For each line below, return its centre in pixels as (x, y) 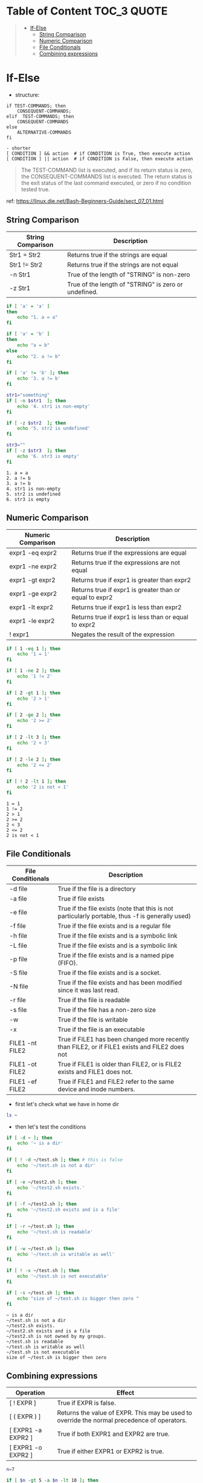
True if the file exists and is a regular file (114, 925)
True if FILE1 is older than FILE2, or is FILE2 (120, 1064)
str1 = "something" (28, 395)
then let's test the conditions (50, 1127)
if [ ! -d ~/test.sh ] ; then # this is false (64, 1160)
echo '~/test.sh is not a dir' (56, 1165)
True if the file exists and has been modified (120, 982)
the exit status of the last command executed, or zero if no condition (106, 183)
